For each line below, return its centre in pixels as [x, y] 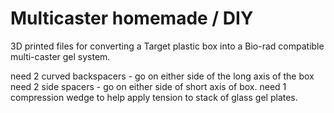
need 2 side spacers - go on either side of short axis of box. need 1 [148, 86]
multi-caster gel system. [60, 56]
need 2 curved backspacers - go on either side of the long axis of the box [162, 76]
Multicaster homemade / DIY [132, 18]
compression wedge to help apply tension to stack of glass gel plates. [154, 97]
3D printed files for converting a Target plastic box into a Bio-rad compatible [167, 46]
